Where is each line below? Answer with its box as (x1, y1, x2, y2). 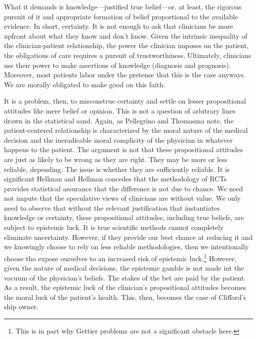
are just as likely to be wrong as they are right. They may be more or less (4, 154, 228, 164)
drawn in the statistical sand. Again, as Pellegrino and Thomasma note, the (4, 115, 234, 125)
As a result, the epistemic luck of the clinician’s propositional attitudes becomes (4, 282, 246, 292)
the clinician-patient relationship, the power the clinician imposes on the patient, (4, 40, 249, 51)
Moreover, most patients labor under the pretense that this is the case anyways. (4, 69, 246, 80)
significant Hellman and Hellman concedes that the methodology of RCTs (4, 173, 227, 184)
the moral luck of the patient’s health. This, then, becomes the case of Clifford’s (4, 291, 247, 302)
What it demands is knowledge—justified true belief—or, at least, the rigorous (4, 1, 242, 11)
